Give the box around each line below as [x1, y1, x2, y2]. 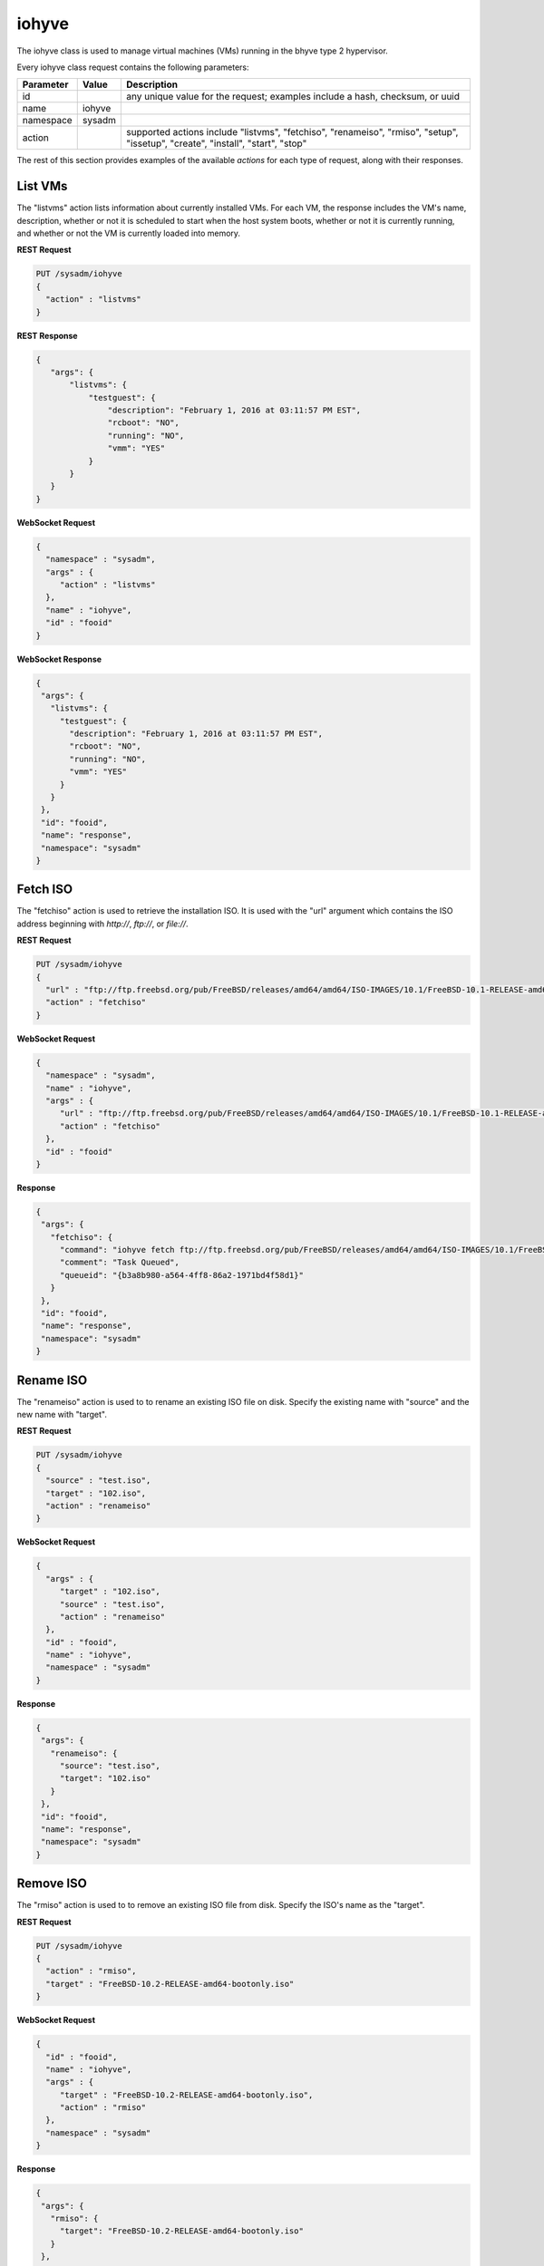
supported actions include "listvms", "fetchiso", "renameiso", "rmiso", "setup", [126, 126, 459, 139]
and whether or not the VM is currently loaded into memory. [16, 228, 240, 239]
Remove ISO [16, 1876, 88, 1892]
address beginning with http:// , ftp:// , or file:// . [16, 918, 189, 929]
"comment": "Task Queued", [59, 1257, 180, 1268]
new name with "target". [16, 1409, 108, 1420]
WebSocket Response [16, 654, 102, 664]
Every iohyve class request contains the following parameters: [16, 62, 249, 73]
